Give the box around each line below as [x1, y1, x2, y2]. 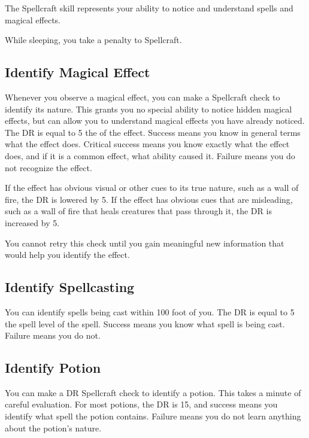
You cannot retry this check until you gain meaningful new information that [5, 236, 284, 249]
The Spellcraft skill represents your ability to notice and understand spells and [5, 2, 293, 14]
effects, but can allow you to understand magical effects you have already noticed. [5, 114, 305, 127]
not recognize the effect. [5, 161, 92, 174]
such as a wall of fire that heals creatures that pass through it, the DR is [5, 205, 272, 217]
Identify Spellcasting [5, 278, 135, 296]
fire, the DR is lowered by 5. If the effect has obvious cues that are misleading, [5, 193, 293, 205]
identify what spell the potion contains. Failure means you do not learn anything [5, 410, 301, 422]
